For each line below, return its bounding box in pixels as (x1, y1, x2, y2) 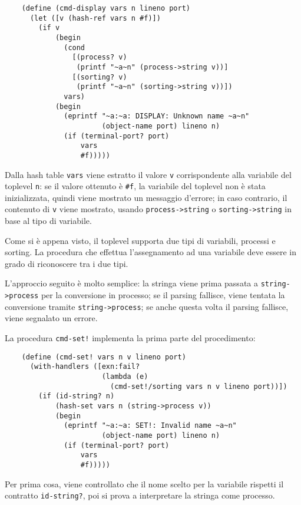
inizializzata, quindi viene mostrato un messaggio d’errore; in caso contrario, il (5, 191, 287, 203)
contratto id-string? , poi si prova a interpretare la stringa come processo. (5, 489, 275, 501)
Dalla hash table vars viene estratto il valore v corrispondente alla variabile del (5, 168, 292, 180)
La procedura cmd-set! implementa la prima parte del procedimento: (5, 332, 256, 344)
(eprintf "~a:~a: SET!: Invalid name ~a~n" (64, 421, 237, 430)
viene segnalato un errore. (5, 312, 98, 324)
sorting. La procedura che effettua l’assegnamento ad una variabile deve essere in (5, 246, 297, 258)
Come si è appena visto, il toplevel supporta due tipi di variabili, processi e (5, 234, 276, 246)
